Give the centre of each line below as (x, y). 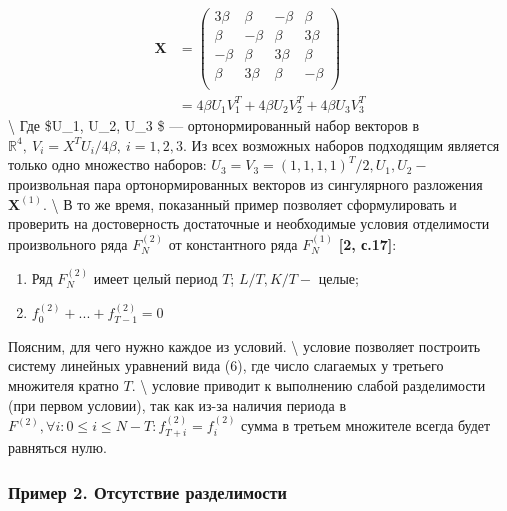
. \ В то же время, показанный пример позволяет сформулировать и (249, 203)
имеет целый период (155, 278)
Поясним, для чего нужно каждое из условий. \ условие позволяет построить (244, 345)
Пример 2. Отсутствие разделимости (147, 491)
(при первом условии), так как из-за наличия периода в (177, 404)
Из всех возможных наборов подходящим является (345, 144)
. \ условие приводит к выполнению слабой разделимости (308, 385)
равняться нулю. (57, 447)
